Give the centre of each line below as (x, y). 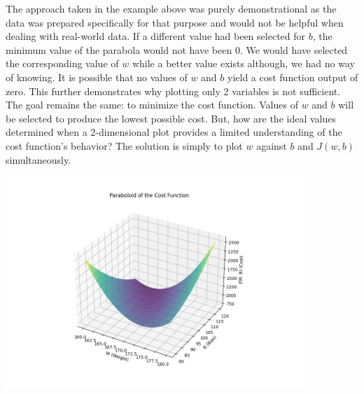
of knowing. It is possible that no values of (97, 77)
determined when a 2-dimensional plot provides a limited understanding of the (174, 132)
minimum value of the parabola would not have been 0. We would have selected (177, 49)
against (272, 145)
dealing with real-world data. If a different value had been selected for (156, 36)
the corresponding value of (62, 63)
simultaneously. (38, 159)
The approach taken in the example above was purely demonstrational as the (171, 8)
